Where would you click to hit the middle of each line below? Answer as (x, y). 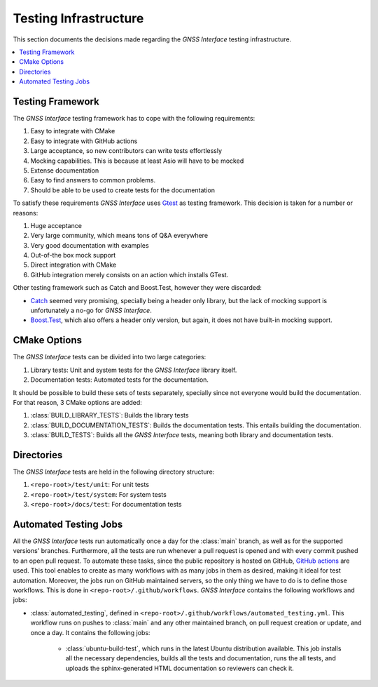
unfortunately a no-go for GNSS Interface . (91, 311)
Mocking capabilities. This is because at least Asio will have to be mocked (137, 161)
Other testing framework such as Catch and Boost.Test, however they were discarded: (138, 288)
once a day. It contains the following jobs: (90, 632)
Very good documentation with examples (90, 245)
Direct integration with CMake (73, 265)
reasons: (26, 213)
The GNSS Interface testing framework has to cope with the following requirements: (134, 119)
